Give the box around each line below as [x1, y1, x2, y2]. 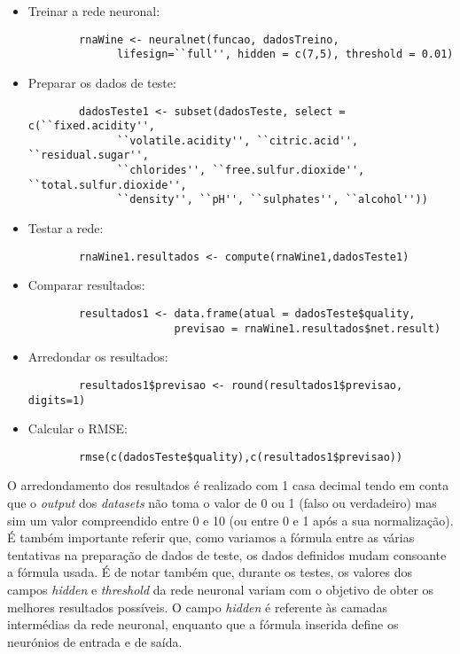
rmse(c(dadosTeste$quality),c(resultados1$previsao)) [79, 450, 403, 463]
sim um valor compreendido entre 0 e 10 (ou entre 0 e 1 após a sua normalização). [7, 510, 454, 529]
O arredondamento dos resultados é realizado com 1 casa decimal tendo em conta [7, 476, 449, 494]
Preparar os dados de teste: [27, 73, 176, 91]
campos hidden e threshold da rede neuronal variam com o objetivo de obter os [7, 580, 434, 598]
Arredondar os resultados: [27, 347, 168, 366]
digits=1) [27, 393, 86, 407]
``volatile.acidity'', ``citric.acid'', [117, 134, 359, 147]
